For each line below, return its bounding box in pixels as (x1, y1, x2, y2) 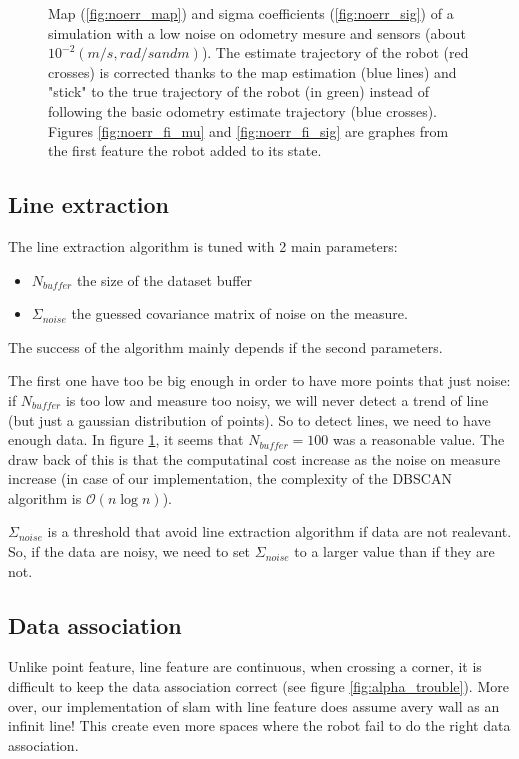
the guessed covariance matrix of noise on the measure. (71, 303, 408, 324)
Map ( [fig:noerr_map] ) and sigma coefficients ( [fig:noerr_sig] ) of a (48, 3, 454, 23)
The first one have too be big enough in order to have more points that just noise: (8, 370, 511, 391)
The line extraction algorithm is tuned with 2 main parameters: (8, 235, 398, 256)
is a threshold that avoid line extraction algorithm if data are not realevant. (47, 521, 512, 542)
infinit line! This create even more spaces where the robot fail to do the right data (8, 715, 511, 736)
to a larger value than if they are (294, 541, 495, 562)
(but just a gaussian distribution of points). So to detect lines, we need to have (8, 409, 491, 430)
